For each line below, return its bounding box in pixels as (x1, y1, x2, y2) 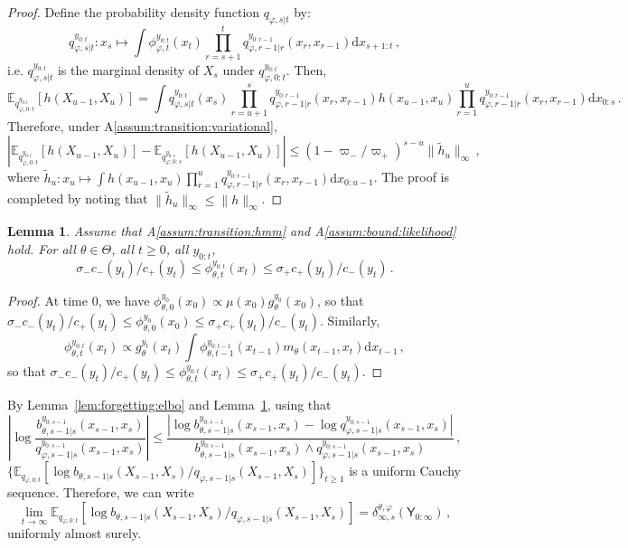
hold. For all (7, 240, 76, 259)
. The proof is (373, 167, 449, 186)
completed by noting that (7, 189, 148, 208)
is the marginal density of (57, 60, 200, 79)
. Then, (286, 60, 327, 79)
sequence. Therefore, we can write (7, 483, 194, 502)
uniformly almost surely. (7, 524, 142, 543)
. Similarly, (319, 311, 380, 330)
